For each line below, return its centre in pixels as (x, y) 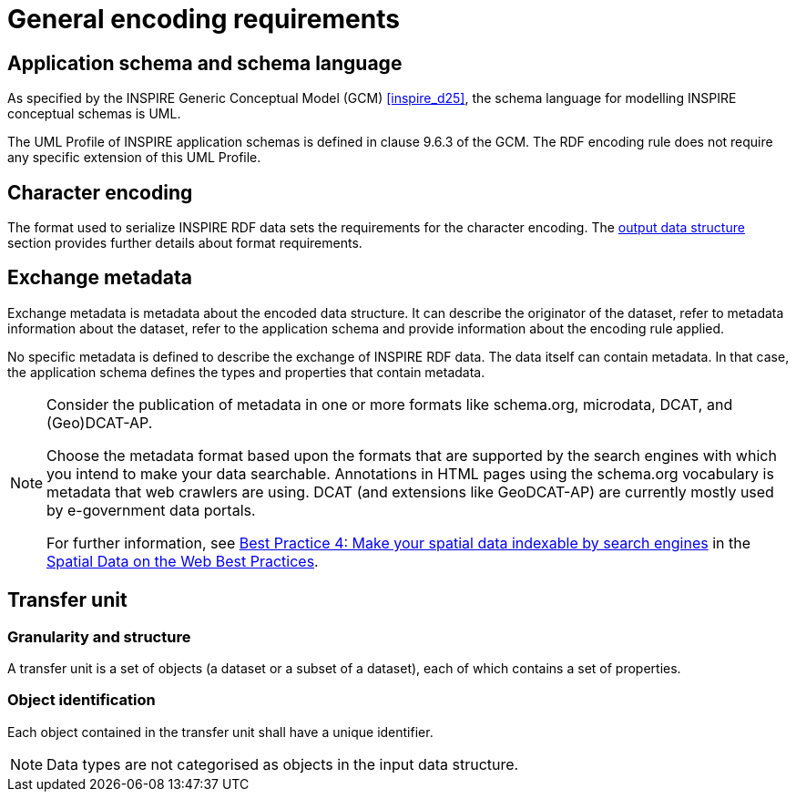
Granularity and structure (99, 636)
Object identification (82, 700)
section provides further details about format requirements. (185, 243)
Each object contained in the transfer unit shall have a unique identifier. (220, 732)
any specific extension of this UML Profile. (134, 158)
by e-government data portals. (151, 510)
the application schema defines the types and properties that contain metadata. (246, 372)
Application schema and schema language (205, 63)
